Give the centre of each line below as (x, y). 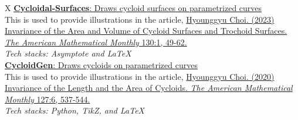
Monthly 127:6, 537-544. (48, 99)
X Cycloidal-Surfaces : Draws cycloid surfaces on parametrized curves (133, 8)
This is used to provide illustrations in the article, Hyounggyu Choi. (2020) (140, 76)
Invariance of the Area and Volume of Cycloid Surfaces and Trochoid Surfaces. (146, 31)
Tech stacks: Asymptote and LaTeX (68, 53)
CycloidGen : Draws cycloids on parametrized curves (101, 64)
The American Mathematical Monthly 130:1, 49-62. (96, 42)
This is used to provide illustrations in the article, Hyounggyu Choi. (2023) (140, 19)
